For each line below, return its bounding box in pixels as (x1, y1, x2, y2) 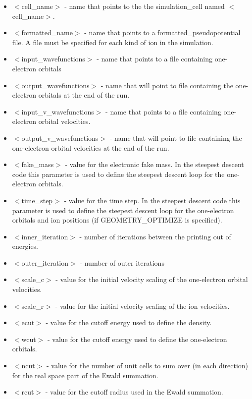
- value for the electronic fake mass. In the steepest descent (65, 159, 244, 170)
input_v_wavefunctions (21, 106, 94, 116)
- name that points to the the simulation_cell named (64, 1, 225, 11)
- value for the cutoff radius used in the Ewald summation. (45, 387, 223, 397)
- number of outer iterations (80, 257, 164, 268)
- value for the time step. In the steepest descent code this (64, 195, 241, 205)
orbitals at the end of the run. (38, 90, 130, 100)
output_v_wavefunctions (21, 132, 99, 143)
